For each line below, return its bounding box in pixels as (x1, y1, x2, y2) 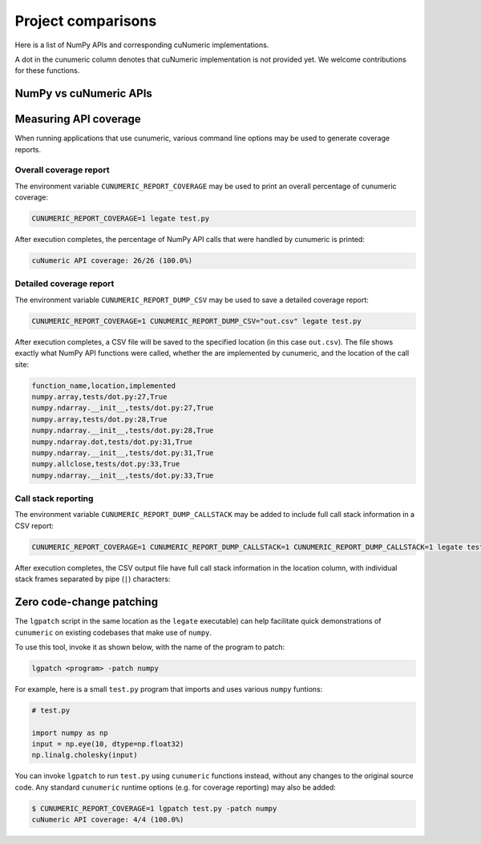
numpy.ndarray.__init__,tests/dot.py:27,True (31, 403, 214, 413)
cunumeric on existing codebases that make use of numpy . (14, 628, 212, 637)
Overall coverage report (14, 164, 110, 176)
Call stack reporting (14, 493, 94, 504)
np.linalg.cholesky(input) (31, 750, 138, 760)
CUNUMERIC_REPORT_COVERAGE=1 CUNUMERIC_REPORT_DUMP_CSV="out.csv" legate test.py (31, 317, 362, 325)
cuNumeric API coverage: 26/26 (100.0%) (31, 256, 192, 265)
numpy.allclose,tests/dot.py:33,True (31, 459, 180, 469)
